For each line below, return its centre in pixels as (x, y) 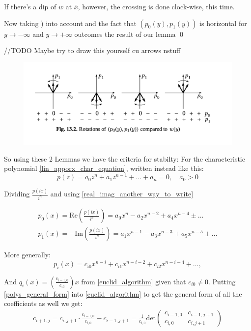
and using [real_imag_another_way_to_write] (122, 194)
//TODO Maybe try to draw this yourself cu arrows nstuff (92, 50)
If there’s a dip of (30, 6)
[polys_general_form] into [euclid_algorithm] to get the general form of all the (123, 293)
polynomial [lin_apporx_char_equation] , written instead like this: (104, 168)
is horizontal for (223, 23)
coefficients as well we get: (43, 303)
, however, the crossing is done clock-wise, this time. (156, 6)
